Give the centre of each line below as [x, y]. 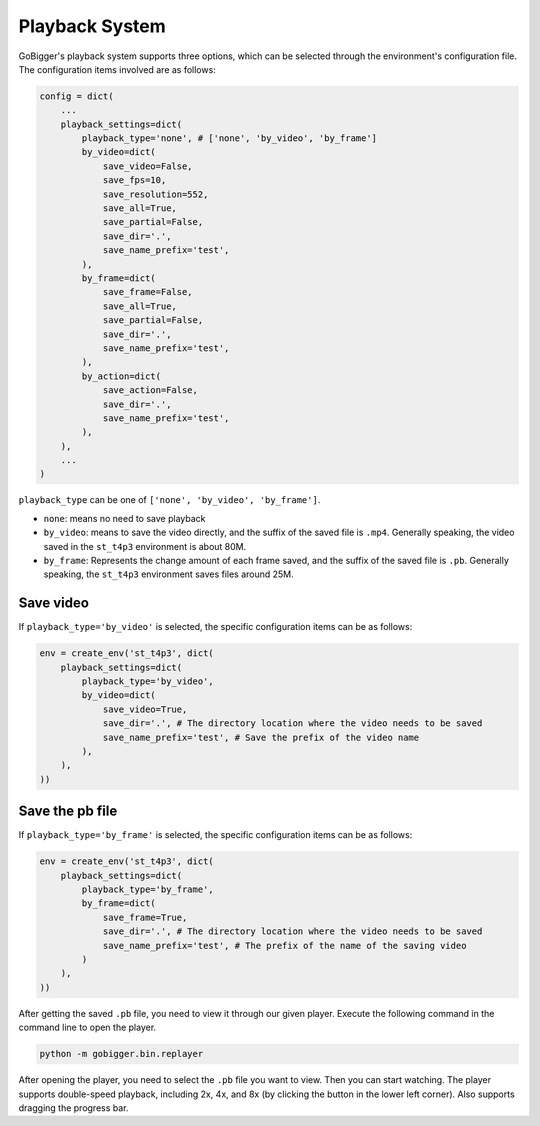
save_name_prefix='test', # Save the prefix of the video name [261, 737]
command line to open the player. [87, 1027]
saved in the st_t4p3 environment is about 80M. [145, 546]
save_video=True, [145, 709]
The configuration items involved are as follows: [117, 69]
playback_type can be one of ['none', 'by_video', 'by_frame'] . [169, 500]
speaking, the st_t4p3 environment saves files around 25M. [168, 574]
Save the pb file [68, 811]
